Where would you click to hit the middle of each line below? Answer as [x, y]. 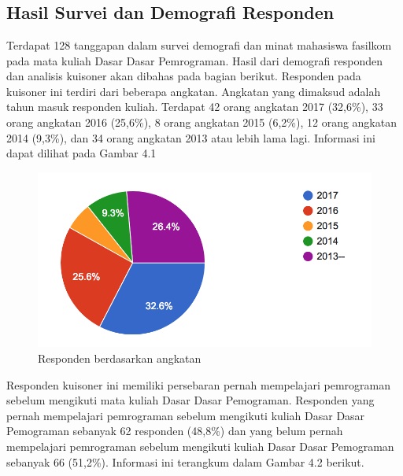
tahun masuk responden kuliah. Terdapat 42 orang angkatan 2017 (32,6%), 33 [195, 107]
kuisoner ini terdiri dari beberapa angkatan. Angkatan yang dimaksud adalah [194, 91]
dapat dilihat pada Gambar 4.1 [81, 153]
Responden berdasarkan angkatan [120, 358]
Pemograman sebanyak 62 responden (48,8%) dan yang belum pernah [175, 431]
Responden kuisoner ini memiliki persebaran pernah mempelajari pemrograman [199, 384]
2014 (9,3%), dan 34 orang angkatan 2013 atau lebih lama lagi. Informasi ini [191, 137]
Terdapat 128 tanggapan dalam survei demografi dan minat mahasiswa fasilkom [199, 45]
